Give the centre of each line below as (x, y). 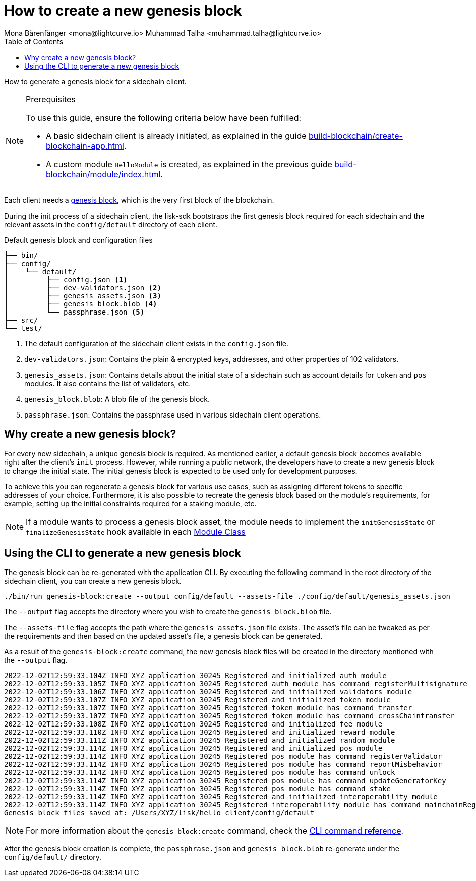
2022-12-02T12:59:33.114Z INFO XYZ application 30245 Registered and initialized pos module (193, 748)
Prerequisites (51, 99)
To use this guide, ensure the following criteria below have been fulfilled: (164, 117)
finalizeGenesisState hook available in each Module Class (136, 531)
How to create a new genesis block (123, 11)
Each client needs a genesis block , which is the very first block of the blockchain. (139, 200)
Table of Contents (34, 41)
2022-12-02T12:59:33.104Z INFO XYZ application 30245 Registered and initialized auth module (195, 676)
